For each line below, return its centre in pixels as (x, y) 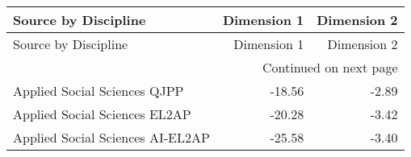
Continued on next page (330, 67)
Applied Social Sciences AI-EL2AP (111, 137)
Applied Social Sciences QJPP (99, 91)
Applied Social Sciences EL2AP (102, 114)
